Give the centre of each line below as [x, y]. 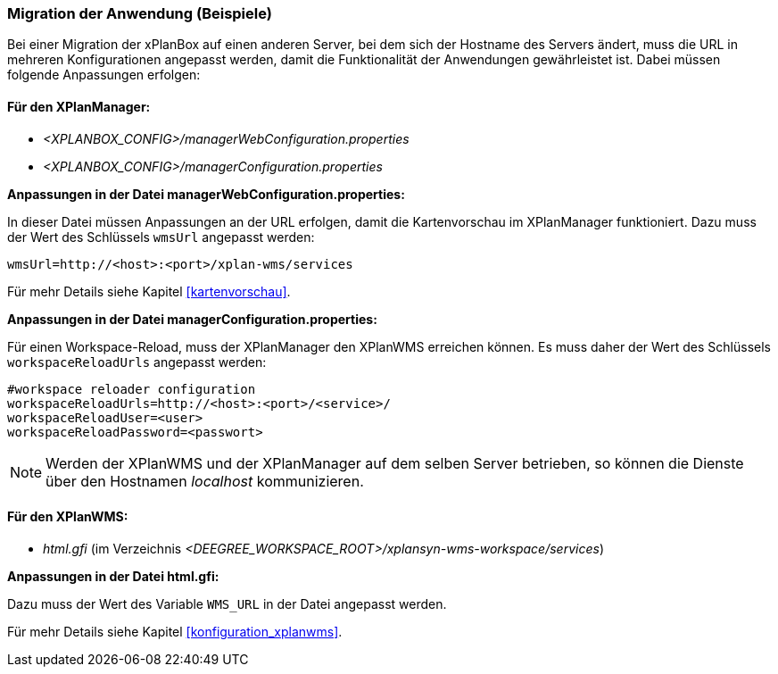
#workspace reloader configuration [132, 389]
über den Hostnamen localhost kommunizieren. [205, 481]
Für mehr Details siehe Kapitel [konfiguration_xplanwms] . [175, 631]
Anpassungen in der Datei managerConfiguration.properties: [192, 319]
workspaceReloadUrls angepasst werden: [137, 362]
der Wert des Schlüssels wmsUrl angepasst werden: [161, 237]
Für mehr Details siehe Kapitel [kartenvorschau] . [149, 291]
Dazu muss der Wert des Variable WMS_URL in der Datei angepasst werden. [227, 603]
